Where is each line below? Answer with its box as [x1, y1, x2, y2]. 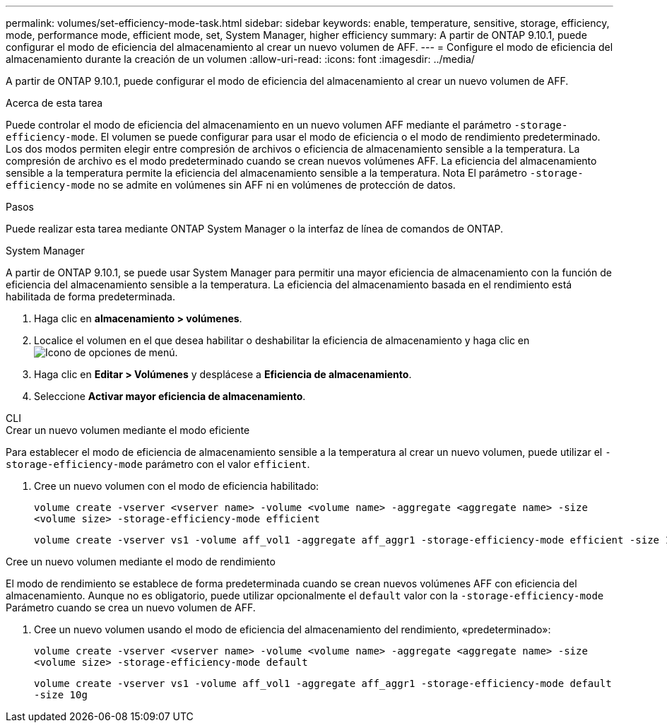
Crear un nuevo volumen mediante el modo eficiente [6, 424, 250, 436]
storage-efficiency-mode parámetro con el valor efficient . [6, 458, 310, 470]
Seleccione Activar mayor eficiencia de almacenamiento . [34, 390, 306, 402]
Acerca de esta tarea [6, 97, 103, 109]
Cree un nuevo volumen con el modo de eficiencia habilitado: [34, 480, 319, 492]
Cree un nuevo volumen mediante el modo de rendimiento [6, 556, 276, 568]
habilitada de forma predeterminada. [6, 290, 176, 303]
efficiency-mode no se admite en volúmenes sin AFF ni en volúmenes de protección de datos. [6, 179, 456, 191]
